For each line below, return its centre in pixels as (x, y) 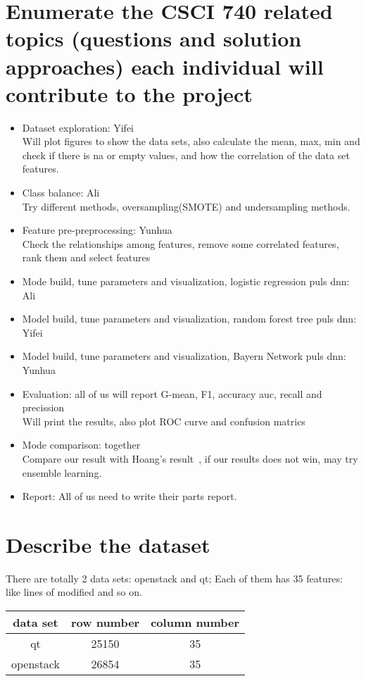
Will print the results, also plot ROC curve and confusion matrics (164, 421)
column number (195, 623)
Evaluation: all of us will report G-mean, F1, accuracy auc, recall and (172, 393)
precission (43, 407)
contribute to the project (129, 93)
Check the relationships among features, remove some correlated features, (181, 243)
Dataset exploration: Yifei (78, 127)
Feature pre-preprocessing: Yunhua (97, 230)
